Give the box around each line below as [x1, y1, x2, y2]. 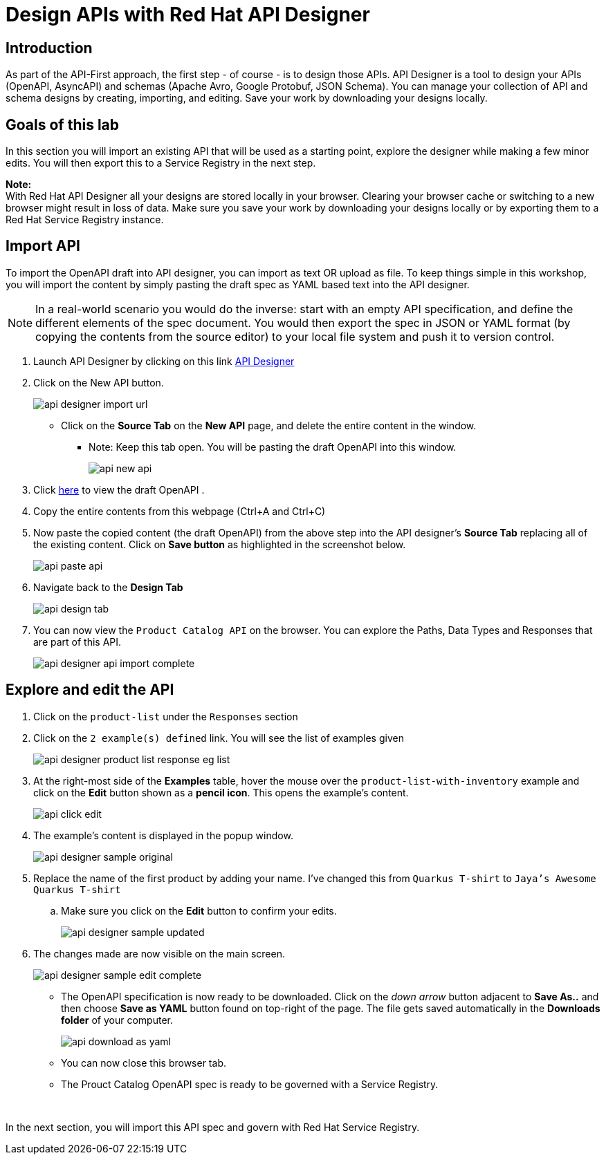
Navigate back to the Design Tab [33, 581, 183, 593]
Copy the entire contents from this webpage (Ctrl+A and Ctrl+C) [33, 505, 326, 517]
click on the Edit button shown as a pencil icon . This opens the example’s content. [33, 786, 409, 798]
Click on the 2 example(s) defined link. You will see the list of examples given [33, 731, 404, 744]
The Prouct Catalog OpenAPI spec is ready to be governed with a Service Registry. [61, 1078, 439, 1090]
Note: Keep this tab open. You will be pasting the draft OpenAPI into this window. [89, 440, 457, 453]
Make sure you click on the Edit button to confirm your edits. [61, 904, 337, 917]
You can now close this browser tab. [61, 1056, 226, 1069]
